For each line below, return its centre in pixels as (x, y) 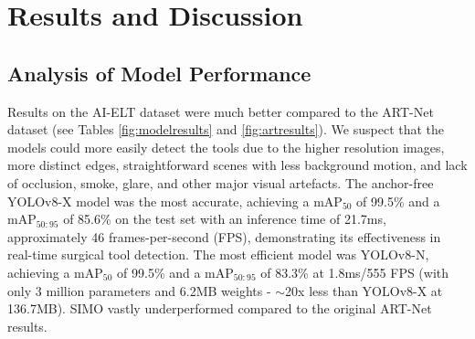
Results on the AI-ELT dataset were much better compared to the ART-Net (221, 111)
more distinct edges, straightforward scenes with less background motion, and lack (237, 165)
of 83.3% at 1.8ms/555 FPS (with (355, 272)
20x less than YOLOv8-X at (364, 290)
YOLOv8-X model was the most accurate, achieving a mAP (175, 201)
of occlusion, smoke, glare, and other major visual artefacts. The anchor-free (221, 182)
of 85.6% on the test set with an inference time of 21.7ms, (225, 219)
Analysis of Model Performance (159, 73)
